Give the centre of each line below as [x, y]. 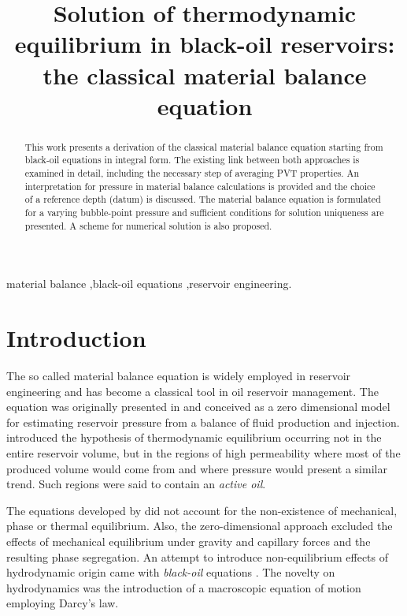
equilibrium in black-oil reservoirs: [205, 44]
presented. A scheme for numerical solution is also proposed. [148, 225]
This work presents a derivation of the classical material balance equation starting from [204, 146]
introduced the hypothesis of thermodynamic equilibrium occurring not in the [194, 437]
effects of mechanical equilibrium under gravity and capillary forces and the [189, 541]
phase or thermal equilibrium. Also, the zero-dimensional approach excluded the [200, 526]
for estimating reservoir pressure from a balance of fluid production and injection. [203, 422]
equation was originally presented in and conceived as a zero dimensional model [198, 407]
